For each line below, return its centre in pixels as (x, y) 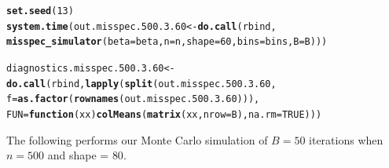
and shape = (78, 155)
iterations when (346, 139)
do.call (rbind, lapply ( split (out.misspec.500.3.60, (141, 84)
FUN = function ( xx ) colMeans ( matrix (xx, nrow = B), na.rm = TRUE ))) (164, 114)
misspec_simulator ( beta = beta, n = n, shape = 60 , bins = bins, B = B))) (167, 42)
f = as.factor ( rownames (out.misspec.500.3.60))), (133, 99)
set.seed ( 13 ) (40, 11)
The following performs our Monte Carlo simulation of (137, 139)
